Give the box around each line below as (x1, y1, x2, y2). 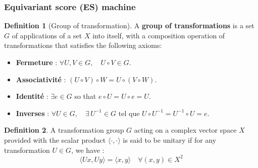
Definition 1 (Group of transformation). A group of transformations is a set (4, 20, 254, 31)
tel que (118, 110, 140, 118)
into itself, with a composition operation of (92, 30, 225, 40)
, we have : (71, 144, 105, 155)
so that (74, 91, 96, 101)
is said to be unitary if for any (123, 134, 217, 145)
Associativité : (16, 74, 66, 84)
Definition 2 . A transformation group (4, 125, 124, 135)
